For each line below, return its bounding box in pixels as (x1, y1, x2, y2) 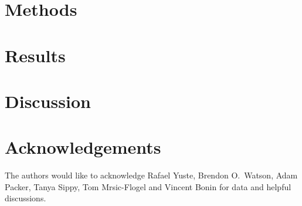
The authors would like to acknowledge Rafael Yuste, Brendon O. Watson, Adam (5, 169, 298, 181)
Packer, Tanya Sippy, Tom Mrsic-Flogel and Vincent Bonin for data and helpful (5, 180, 291, 193)
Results (5, 43, 66, 67)
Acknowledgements (5, 135, 161, 159)
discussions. (5, 192, 46, 204)
